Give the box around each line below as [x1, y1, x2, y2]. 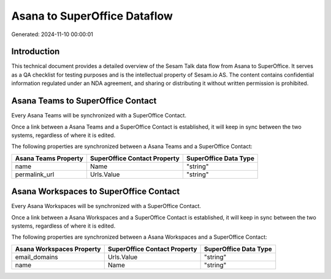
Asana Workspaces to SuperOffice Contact [11, 187, 180, 197]
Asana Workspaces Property [15, 245, 101, 253]
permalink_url [15, 170, 55, 179]
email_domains [15, 253, 58, 261]
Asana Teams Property [15, 154, 84, 162]
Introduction [11, 46, 60, 57]
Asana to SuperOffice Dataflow [11, 9, 173, 23]
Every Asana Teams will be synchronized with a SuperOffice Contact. [11, 112, 187, 119]
